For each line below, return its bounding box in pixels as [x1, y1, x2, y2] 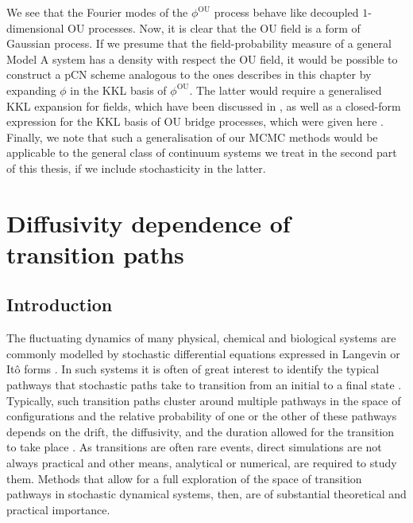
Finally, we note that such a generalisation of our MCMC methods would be [6, 128, 378, 145]
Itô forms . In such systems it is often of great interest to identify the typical [6, 361, 380, 377]
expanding [6, 81, 56, 98]
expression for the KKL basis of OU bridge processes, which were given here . [6, 113, 384, 130]
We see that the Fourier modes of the [6, 4, 188, 20]
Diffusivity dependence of [6, 206, 291, 239]
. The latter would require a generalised [189, 81, 382, 98]
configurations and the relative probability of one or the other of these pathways [6, 408, 397, 424]
